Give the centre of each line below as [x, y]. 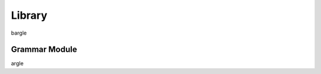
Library [29, 15]
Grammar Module [44, 50]
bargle [19, 33]
